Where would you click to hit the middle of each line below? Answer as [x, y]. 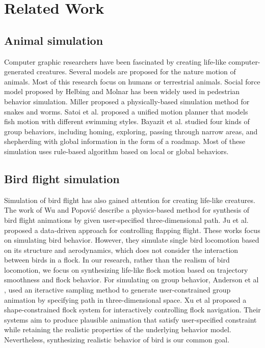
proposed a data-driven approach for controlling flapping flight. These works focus [132, 230]
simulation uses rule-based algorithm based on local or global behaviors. [116, 151]
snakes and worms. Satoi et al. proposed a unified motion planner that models [126, 111]
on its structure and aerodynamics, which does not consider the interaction [121, 250]
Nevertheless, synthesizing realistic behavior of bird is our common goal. [117, 340]
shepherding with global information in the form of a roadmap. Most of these [125, 141]
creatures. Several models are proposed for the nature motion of [136, 71]
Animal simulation [54, 40]
